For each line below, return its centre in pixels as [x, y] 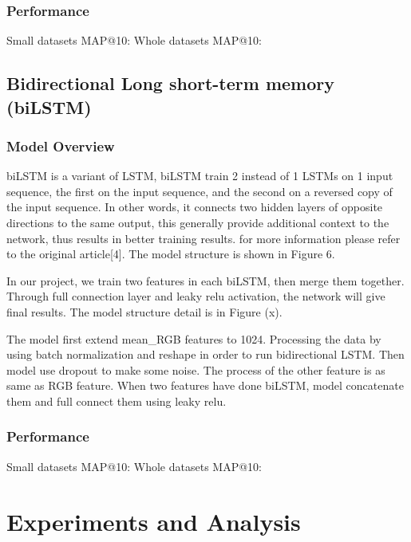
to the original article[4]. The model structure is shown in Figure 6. [171, 254]
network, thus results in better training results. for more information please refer [204, 238]
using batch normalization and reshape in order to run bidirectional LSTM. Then [205, 354]
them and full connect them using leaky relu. [117, 401]
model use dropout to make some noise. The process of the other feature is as [196, 369]
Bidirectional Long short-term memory [171, 83]
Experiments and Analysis [154, 521]
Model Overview [61, 145]
